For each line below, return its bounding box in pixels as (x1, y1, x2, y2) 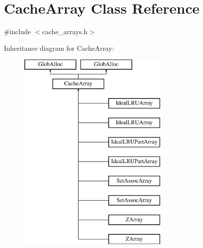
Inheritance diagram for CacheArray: (4, 42, 114, 53)
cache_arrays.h (42, 26, 88, 37)
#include (4, 26, 31, 37)
